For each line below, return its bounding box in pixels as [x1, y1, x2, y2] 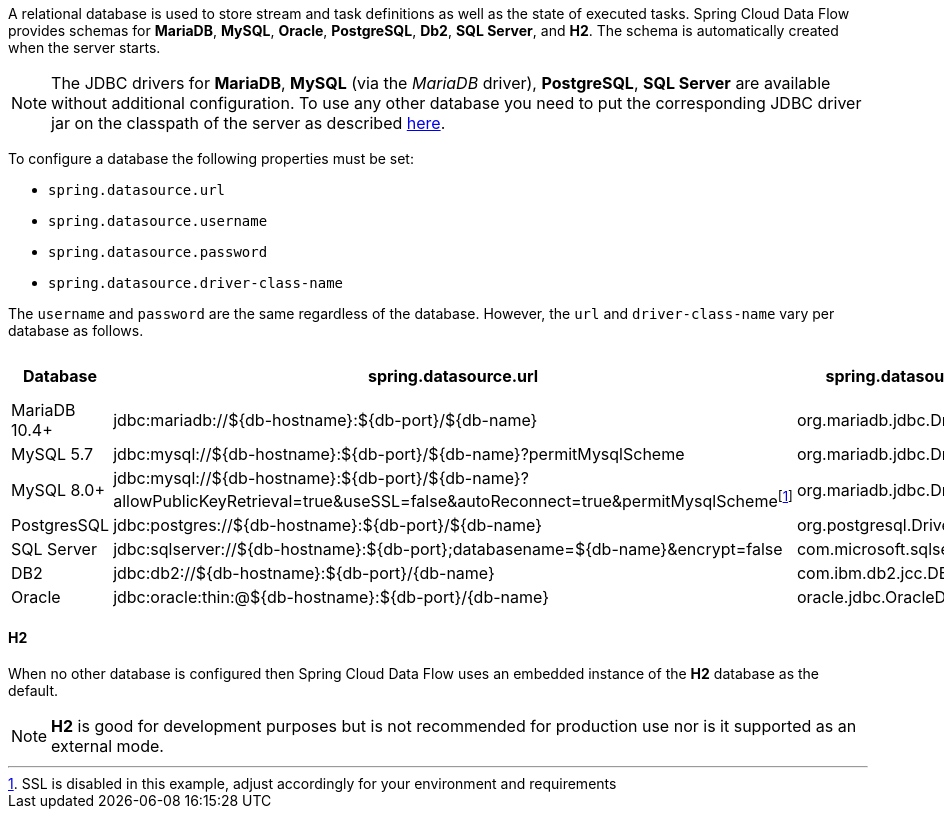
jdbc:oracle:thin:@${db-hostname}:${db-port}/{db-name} [113, 587, 549, 608]
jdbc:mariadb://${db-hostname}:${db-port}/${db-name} [113, 410, 538, 430]
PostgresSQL [11, 515, 110, 536]
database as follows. [8, 322, 144, 339]
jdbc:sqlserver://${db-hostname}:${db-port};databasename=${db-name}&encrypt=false [113, 539, 783, 560]
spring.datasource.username [48, 213, 268, 229]
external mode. [51, 735, 164, 756]
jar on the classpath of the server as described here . [51, 113, 446, 133]
